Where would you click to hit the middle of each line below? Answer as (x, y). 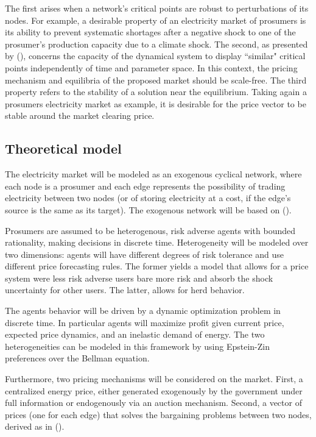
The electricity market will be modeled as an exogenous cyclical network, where (153, 174)
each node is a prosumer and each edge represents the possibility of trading (145, 186)
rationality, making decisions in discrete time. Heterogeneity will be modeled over (157, 242)
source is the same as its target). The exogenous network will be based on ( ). (148, 209)
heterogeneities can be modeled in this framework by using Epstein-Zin (138, 346)
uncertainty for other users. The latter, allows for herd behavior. (125, 290)
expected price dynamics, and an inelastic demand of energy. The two (135, 334)
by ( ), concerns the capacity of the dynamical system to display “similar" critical (155, 56)
